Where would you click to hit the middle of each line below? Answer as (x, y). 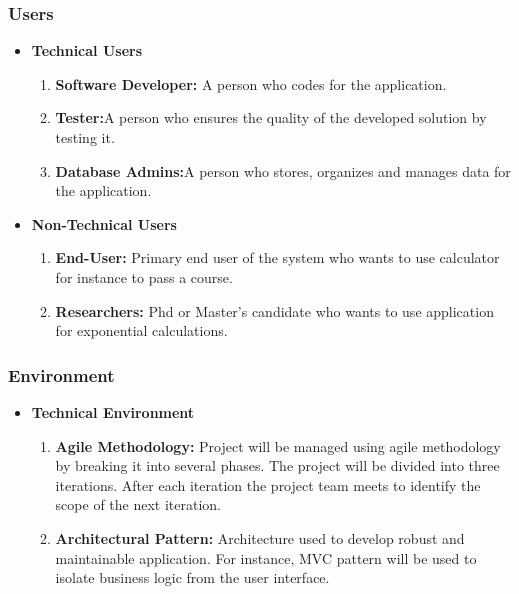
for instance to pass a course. (144, 276)
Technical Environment (113, 411)
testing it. (85, 137)
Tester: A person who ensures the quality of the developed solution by (271, 117)
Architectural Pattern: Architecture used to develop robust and (260, 537)
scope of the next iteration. (138, 504)
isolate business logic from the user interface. (192, 577)
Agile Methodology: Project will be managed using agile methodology (278, 445)
